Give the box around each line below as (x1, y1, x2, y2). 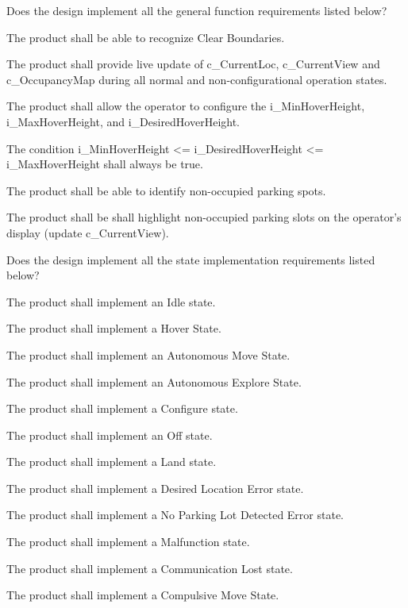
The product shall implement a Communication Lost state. (6, 560, 293, 576)
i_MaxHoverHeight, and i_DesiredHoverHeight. (6, 113, 241, 129)
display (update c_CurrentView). (6, 224, 169, 241)
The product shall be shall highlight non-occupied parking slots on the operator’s (6, 209, 402, 225)
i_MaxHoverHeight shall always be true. (6, 156, 203, 172)
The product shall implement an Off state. (6, 426, 213, 443)
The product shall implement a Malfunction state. (6, 533, 250, 550)
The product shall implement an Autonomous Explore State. (6, 373, 302, 390)
